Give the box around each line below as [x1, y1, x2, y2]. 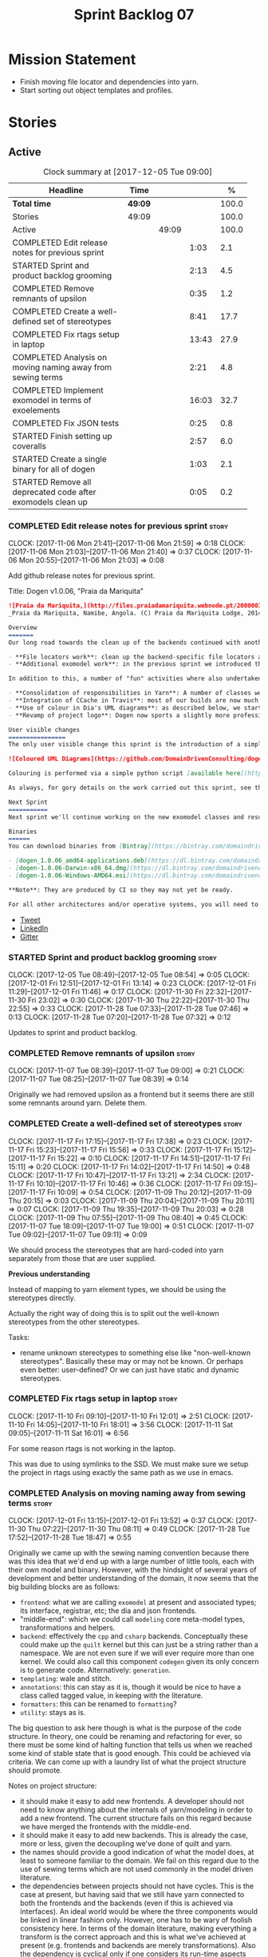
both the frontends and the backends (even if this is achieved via [19, 1898, 234, 1908]
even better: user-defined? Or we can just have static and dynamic [19, 1365, 239, 1374]
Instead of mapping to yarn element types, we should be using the [8, 1284, 227, 1294]
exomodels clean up [12, 496, 88, 508]
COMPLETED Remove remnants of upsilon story [8, 1047, 195, 1058]
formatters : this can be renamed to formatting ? [19, 1699, 177, 1709]
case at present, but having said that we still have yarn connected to [19, 1890, 245, 1900]
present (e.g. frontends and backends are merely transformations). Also [19, 1941, 257, 1951]
